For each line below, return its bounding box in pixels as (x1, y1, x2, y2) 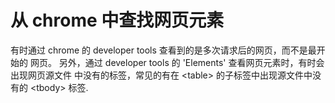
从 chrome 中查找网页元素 (10, 9, 225, 32)
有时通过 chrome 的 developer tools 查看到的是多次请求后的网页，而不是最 (10, 44, 317, 56)
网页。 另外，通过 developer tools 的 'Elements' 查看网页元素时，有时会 (29, 56, 325, 68)
